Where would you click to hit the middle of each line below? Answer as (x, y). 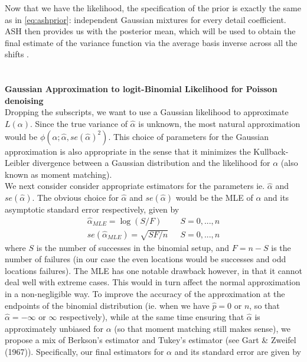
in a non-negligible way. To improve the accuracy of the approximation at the (145, 293)
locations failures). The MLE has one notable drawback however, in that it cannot (153, 270)
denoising (24, 100)
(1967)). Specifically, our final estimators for (84, 351)
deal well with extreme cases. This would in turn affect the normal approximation (153, 282)
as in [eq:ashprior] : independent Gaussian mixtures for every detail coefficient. (146, 19)
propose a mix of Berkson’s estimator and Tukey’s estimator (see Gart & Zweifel (151, 340)
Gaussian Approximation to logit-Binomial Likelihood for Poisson (141, 89)
